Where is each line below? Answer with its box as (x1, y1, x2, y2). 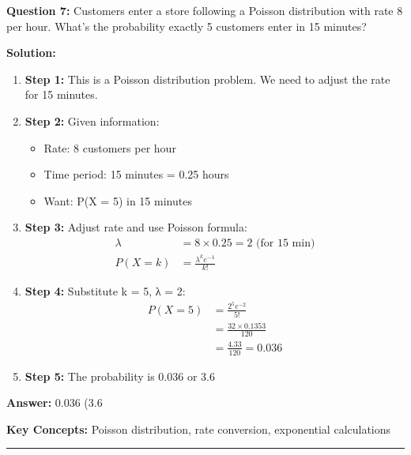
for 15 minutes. (25, 86, 98, 103)
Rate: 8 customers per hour (43, 139, 176, 156)
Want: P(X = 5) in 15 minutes (43, 192, 192, 209)
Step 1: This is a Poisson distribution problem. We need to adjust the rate (25, 70, 390, 87)
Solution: (6, 44, 56, 61)
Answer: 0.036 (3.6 (6, 394, 103, 411)
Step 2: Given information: (25, 112, 160, 129)
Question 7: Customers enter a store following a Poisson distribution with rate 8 (6, 2, 403, 18)
